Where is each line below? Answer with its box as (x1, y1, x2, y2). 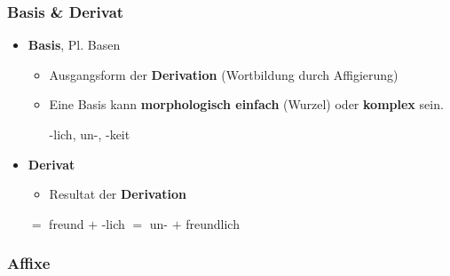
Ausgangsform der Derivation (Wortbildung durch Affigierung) (49, 65, 399, 83)
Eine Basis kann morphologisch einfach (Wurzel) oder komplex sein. (49, 95, 444, 114)
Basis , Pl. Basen (28, 35, 121, 54)
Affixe (7, 252, 51, 274)
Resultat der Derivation (49, 185, 186, 203)
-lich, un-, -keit (49, 125, 130, 143)
